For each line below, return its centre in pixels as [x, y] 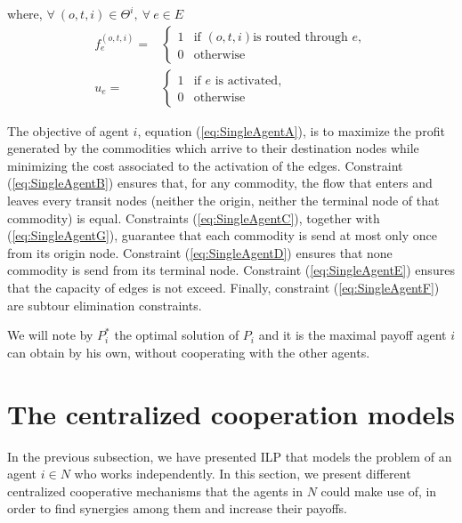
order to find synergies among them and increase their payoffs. [177, 508]
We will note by [50, 335]
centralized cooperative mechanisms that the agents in [155, 491]
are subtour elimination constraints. [105, 305]
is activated [247, 80]
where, [25, 13]
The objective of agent [68, 130]
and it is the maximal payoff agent [353, 335]
